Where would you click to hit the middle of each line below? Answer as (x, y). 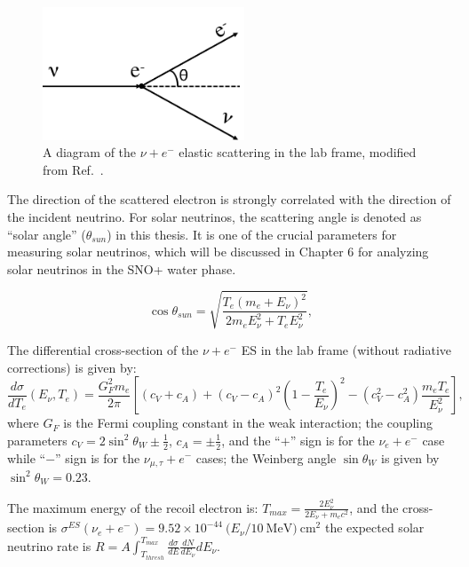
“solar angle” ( (47, 234)
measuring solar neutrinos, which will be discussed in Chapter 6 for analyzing (218, 252)
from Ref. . (73, 169)
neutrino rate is (49, 545)
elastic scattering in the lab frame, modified (298, 152)
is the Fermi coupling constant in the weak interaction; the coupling (248, 423)
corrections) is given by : (72, 367)
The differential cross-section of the (103, 349)
